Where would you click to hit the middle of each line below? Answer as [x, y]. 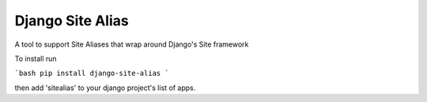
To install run [36, 59]
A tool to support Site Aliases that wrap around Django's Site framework [132, 44]
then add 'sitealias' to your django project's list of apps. [105, 88]
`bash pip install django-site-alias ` [92, 74]
